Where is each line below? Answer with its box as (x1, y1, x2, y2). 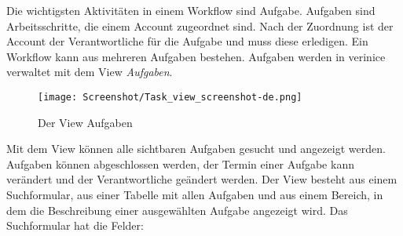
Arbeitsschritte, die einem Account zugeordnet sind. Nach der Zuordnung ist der (6, 17, 394, 34)
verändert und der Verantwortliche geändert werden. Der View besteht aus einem (6, 171, 398, 187)
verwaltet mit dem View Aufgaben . (6, 64, 173, 80)
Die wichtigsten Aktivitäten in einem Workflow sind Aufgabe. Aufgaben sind (6, 2, 376, 18)
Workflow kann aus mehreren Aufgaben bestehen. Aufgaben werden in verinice (6, 48, 386, 64)
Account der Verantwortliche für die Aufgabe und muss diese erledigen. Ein (6, 33, 368, 49)
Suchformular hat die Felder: (6, 217, 144, 234)
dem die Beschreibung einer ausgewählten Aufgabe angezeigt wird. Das (6, 202, 348, 218)
